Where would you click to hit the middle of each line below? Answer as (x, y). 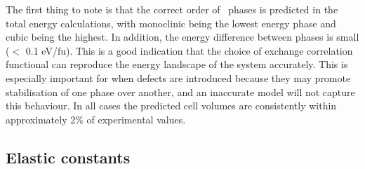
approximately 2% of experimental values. (96, 119)
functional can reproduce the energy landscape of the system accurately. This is (177, 64)
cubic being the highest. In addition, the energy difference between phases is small (182, 37)
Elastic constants (68, 157)
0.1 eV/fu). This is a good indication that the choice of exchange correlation (189, 50)
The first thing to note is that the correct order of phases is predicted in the (172, 9)
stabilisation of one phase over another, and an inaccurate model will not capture (180, 92)
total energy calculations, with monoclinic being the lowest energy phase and (171, 23)
